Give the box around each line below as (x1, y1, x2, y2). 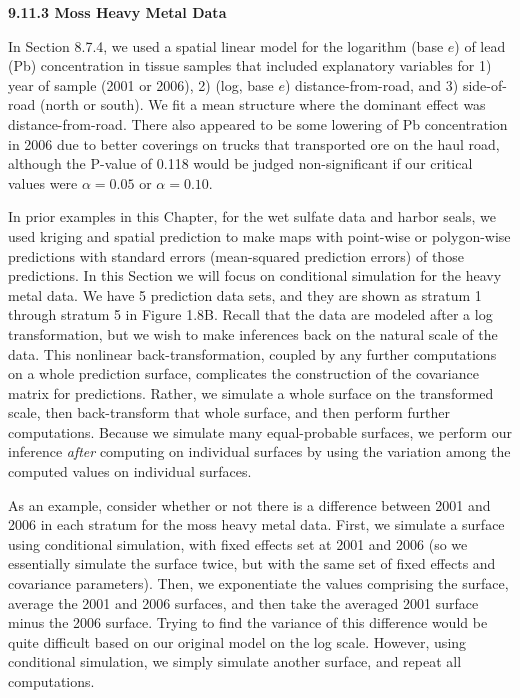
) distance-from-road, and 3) (285, 74, 459, 95)
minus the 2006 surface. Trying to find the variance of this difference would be (8, 612, 488, 633)
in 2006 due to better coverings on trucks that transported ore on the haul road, (8, 133, 500, 154)
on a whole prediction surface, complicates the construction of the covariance (8, 363, 479, 384)
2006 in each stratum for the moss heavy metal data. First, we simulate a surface (8, 514, 505, 535)
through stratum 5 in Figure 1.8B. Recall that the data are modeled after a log (8, 304, 493, 325)
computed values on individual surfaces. (8, 461, 252, 482)
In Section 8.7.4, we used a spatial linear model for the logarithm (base (8, 35, 444, 56)
